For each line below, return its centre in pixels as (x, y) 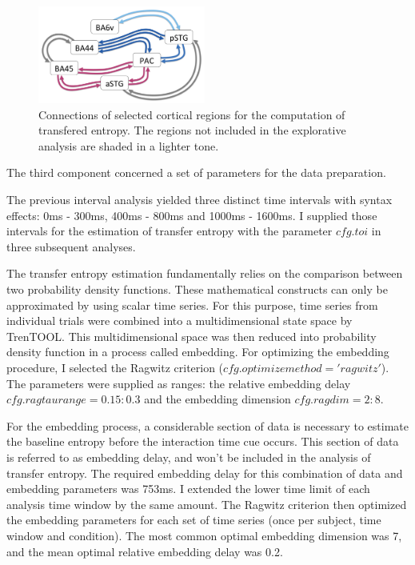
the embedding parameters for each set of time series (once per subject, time (194, 520)
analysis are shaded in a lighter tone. (129, 145)
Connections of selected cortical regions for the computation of (192, 114)
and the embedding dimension (217, 399)
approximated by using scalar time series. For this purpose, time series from (192, 305)
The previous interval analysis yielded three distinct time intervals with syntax (200, 200)
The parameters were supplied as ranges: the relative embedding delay (179, 383)
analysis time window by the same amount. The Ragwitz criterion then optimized (207, 504)
